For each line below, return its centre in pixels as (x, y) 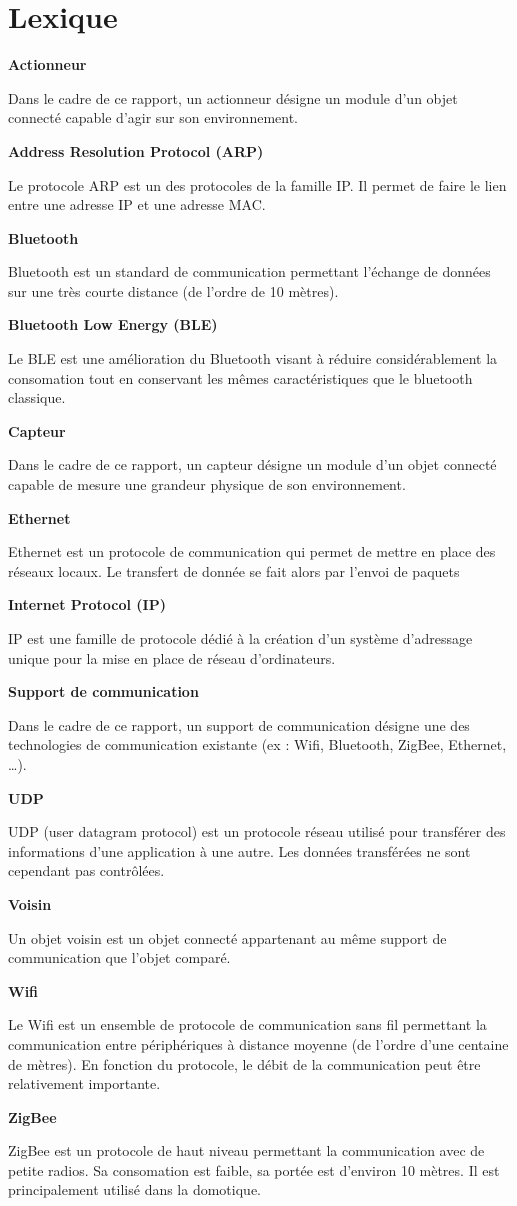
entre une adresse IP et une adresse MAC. (137, 204)
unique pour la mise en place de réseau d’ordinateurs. (172, 657)
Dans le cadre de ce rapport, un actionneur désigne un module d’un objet (233, 97)
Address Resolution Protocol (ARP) (136, 150)
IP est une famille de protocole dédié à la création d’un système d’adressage (240, 638)
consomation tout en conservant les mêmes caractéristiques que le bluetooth (240, 377)
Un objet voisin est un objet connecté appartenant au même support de (227, 937)
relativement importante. (84, 1083)
